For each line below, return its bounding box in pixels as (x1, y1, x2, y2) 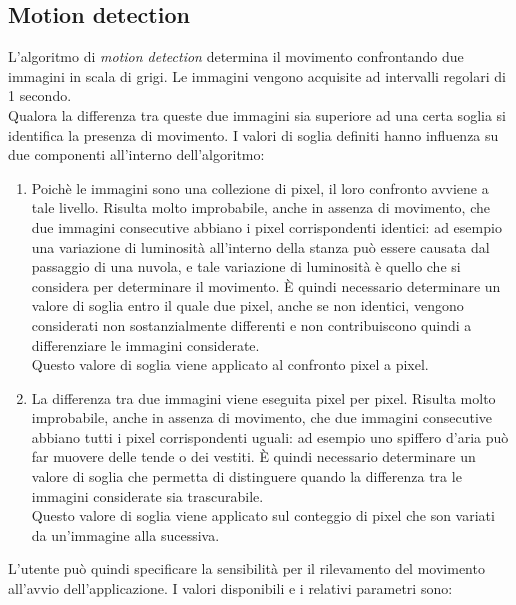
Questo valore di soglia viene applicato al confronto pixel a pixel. (31, 354, 429, 375)
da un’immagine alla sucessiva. (31, 524, 220, 545)
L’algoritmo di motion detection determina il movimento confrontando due (8, 46, 464, 67)
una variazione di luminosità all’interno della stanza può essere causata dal (31, 236, 490, 257)
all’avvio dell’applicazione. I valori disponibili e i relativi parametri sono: (8, 578, 453, 599)
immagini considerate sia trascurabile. (31, 485, 264, 506)
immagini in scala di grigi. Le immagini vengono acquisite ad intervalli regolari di (8, 65, 506, 86)
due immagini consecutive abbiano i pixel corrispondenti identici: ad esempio (31, 216, 502, 237)
